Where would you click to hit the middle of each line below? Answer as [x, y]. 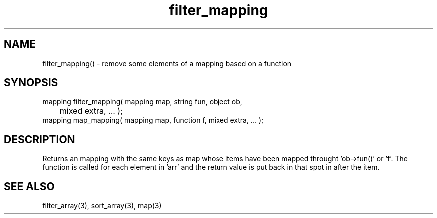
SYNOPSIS [31, 83]
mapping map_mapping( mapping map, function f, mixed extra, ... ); [153, 120]
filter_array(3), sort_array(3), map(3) [102, 206]
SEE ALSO [29, 186]
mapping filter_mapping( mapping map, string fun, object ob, [142, 102]
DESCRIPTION [40, 139]
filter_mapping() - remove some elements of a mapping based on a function [167, 63]
